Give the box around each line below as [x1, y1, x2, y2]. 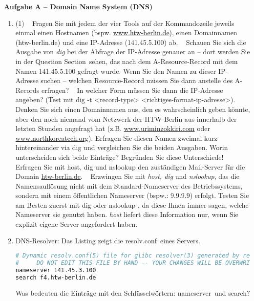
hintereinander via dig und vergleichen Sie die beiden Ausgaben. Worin [15, 142, 228, 152]
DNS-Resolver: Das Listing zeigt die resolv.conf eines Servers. [15, 235, 200, 245]
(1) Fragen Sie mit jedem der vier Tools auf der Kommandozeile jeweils [15, 18, 234, 28]
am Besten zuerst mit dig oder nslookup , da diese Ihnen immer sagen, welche [15, 199, 249, 210]
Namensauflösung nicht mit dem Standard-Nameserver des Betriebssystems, [15, 180, 243, 191]
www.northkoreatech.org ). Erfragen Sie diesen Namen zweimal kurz [15, 132, 217, 143]
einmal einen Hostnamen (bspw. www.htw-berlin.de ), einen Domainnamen [15, 27, 237, 38]
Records [15, 85, 40, 95]
